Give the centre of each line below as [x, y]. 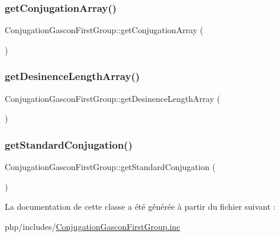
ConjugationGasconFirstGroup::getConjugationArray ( [104, 30]
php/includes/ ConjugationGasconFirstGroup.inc [93, 226]
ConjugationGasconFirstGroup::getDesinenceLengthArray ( [112, 98]
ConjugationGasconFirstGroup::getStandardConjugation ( [110, 167]
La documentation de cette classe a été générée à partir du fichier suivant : [140, 206]
